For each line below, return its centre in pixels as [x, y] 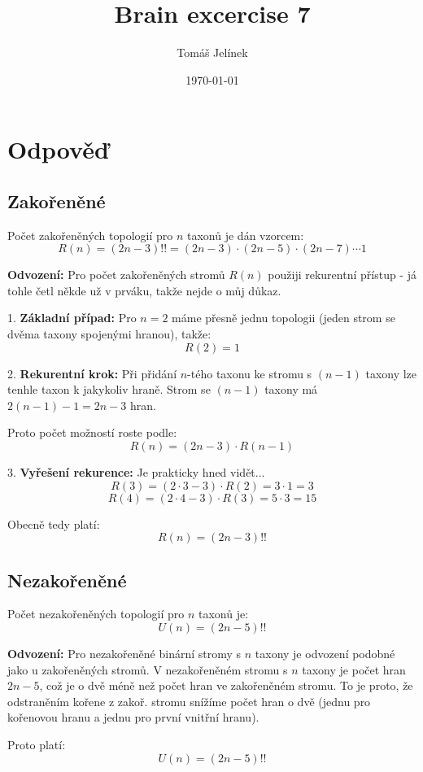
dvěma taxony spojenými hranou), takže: [109, 334]
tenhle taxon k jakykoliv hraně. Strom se [109, 389]
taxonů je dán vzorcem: [246, 235]
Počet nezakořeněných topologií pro [96, 614]
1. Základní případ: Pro [72, 318]
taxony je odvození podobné [325, 654]
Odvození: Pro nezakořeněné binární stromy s [124, 654]
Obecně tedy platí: [54, 523]
